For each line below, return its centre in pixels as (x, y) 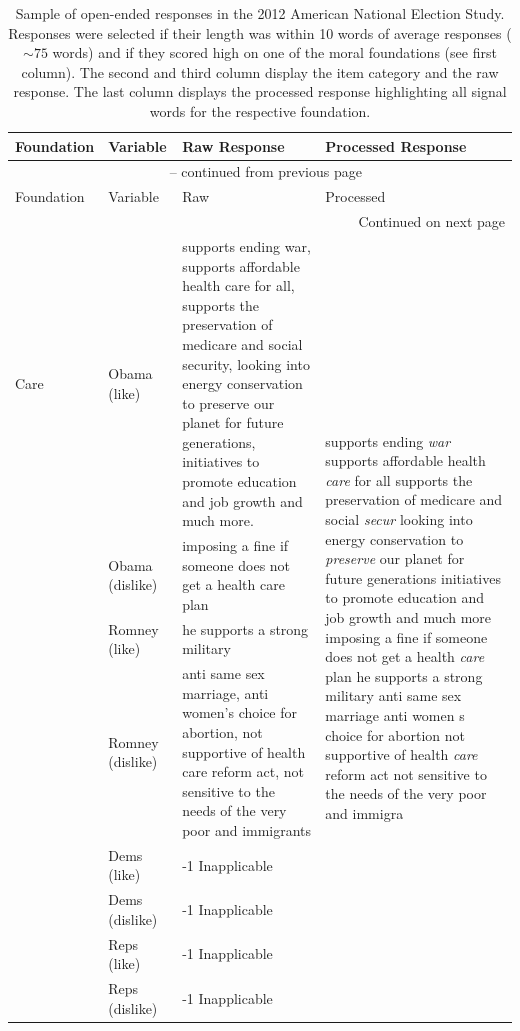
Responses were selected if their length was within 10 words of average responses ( (260, 32)
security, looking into (246, 363)
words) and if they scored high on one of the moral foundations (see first (274, 52)
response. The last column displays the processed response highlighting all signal (260, 91)
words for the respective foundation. (260, 110)
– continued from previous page (265, 171)
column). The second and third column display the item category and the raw (260, 71)
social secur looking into (399, 519)
